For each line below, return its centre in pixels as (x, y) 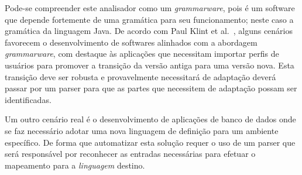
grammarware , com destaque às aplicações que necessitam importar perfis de (142, 54)
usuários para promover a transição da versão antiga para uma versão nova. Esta (150, 65)
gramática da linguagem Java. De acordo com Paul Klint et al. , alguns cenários (149, 31)
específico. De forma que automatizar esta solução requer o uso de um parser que (150, 142)
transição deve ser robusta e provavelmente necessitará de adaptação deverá (140, 76)
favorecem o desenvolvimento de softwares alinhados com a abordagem (131, 42)
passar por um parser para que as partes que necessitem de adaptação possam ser (151, 88)
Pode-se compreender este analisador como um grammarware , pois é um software (150, 8)
